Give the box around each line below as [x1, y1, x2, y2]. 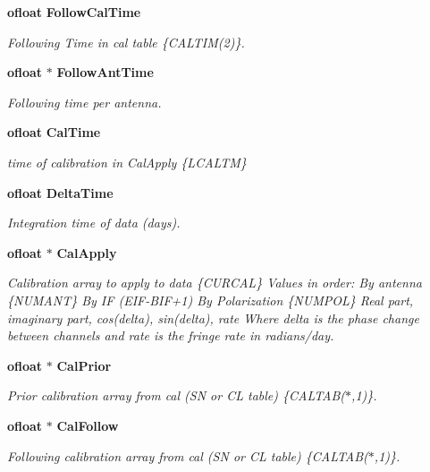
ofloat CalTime [7, 123, 101, 142]
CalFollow [56, 416, 119, 434]
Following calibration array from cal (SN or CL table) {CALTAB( [7, 446, 368, 465]
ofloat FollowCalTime [7, 3, 141, 21]
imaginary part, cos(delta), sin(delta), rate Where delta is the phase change [7, 308, 419, 327]
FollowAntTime [56, 63, 154, 82]
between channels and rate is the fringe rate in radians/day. [7, 326, 334, 345]
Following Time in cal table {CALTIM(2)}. [7, 32, 245, 51]
